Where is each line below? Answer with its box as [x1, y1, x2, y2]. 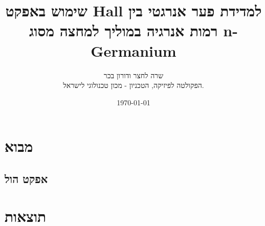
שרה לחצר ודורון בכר [103, 70, 164, 80]
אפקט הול [5, 170, 48, 186]
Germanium [91, 40, 176, 61]
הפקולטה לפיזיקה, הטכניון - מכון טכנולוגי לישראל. [63, 80, 204, 91]
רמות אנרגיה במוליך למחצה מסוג [29, 20, 218, 41]
